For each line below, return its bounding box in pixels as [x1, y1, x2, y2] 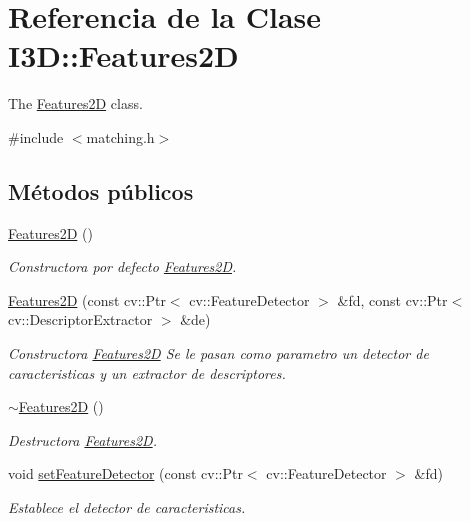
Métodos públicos [8, 175, 194, 206]
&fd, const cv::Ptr [337, 289, 448, 310]
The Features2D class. [8, 93, 143, 114]
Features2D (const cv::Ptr [8, 289, 166, 310]
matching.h [86, 126, 155, 147]
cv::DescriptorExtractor [8, 309, 153, 330]
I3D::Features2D [8, 35, 239, 76]
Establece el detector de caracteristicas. [8, 497, 246, 518]
